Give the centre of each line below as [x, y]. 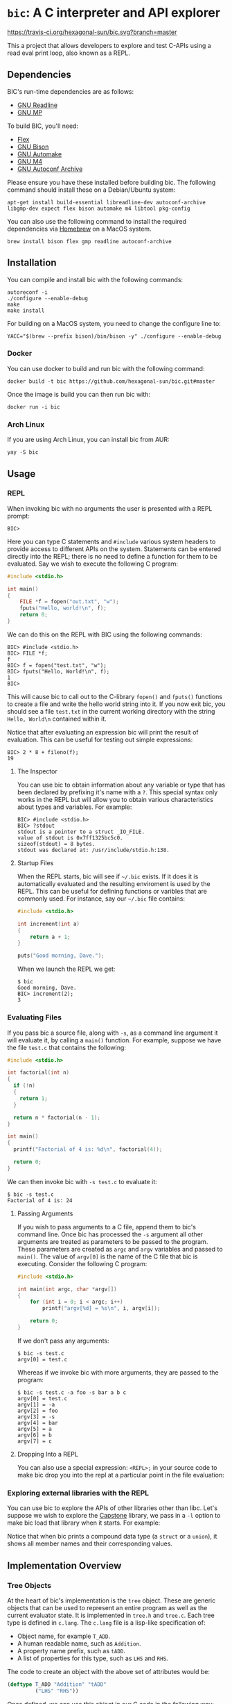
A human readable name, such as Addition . [79, 1643]
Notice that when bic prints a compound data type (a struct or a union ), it [112, 1537]
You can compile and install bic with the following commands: [95, 279]
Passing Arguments [45, 1213]
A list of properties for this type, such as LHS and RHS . [92, 1658]
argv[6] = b [34, 1435]
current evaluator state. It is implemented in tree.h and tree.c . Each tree [111, 1615]
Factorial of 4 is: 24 [40, 1200]
